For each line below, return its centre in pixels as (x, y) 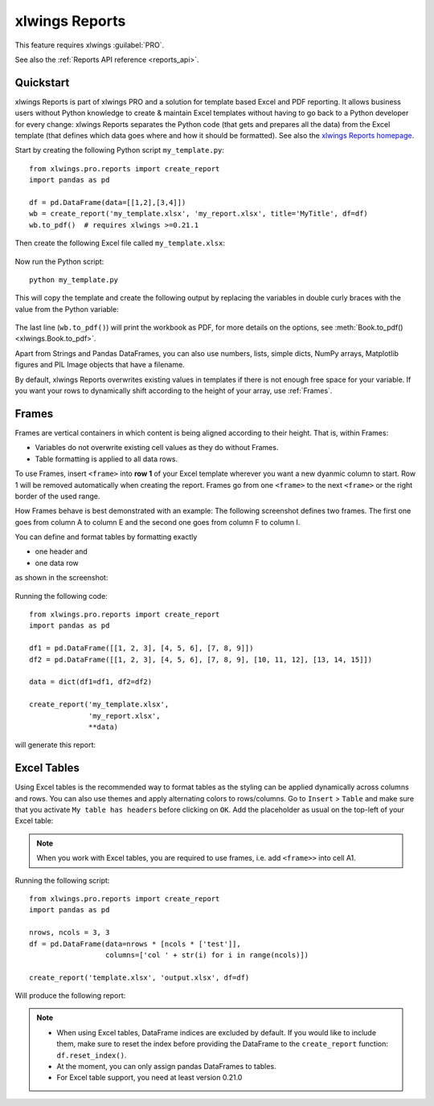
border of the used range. (57, 496)
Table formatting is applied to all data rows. (106, 459)
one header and (61, 551)
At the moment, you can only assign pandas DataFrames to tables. (166, 1067)
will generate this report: (55, 745)
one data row (57, 563)
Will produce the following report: (70, 996)
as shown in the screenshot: (61, 578)
